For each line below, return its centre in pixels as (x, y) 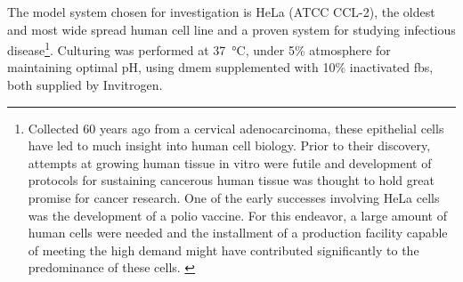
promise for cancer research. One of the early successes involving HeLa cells (234, 197)
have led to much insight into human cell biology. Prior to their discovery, (229, 145)
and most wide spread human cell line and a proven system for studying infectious (231, 29)
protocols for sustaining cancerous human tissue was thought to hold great (231, 180)
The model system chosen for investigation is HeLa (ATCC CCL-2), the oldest (221, 12)
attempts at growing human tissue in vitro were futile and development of (230, 162)
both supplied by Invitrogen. (85, 85)
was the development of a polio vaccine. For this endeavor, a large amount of (238, 215)
